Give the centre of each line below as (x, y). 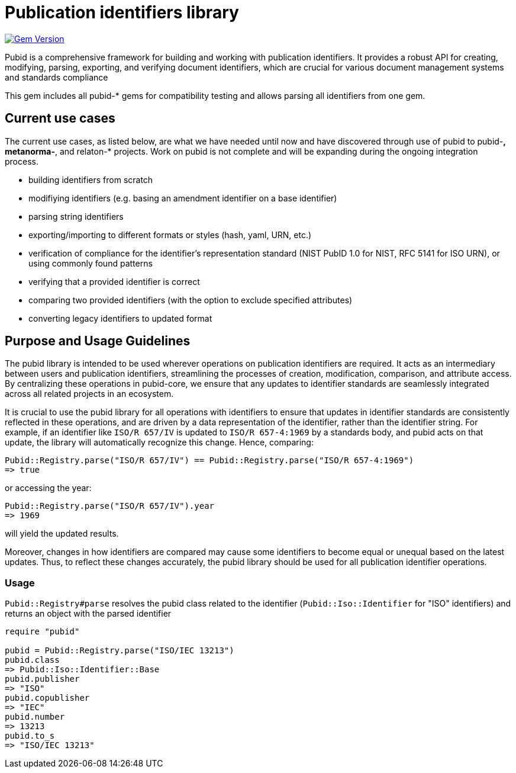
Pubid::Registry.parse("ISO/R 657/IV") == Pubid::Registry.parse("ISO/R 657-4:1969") (209, 461)
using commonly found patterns (91, 263)
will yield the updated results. (62, 534)
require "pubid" (42, 632)
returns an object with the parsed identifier (88, 614)
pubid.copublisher (47, 698)
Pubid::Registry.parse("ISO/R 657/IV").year (110, 506)
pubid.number (35, 717)
